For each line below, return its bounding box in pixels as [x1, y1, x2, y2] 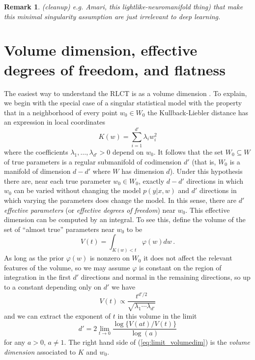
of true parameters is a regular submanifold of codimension [4, 156, 182, 166]
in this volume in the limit [117, 310, 197, 321]
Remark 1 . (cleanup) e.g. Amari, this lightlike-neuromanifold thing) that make [4, 1, 243, 11]
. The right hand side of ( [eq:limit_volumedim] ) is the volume [64, 337, 250, 347]
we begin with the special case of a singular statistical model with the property [4, 98, 242, 108]
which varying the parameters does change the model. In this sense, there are [4, 195, 237, 205]
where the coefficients [4, 147, 68, 157]
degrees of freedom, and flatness [4, 59, 226, 79]
